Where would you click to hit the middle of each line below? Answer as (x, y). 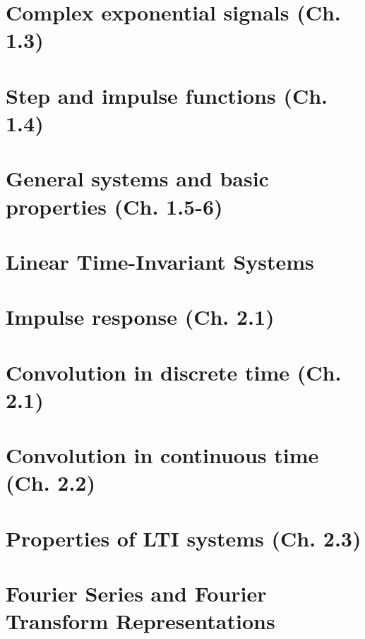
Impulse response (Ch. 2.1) (140, 317)
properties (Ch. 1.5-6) (114, 206)
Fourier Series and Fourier (136, 593)
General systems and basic (137, 178)
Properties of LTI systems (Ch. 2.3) (184, 538)
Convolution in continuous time (162, 455)
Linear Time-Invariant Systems (160, 261)
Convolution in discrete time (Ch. (174, 372)
